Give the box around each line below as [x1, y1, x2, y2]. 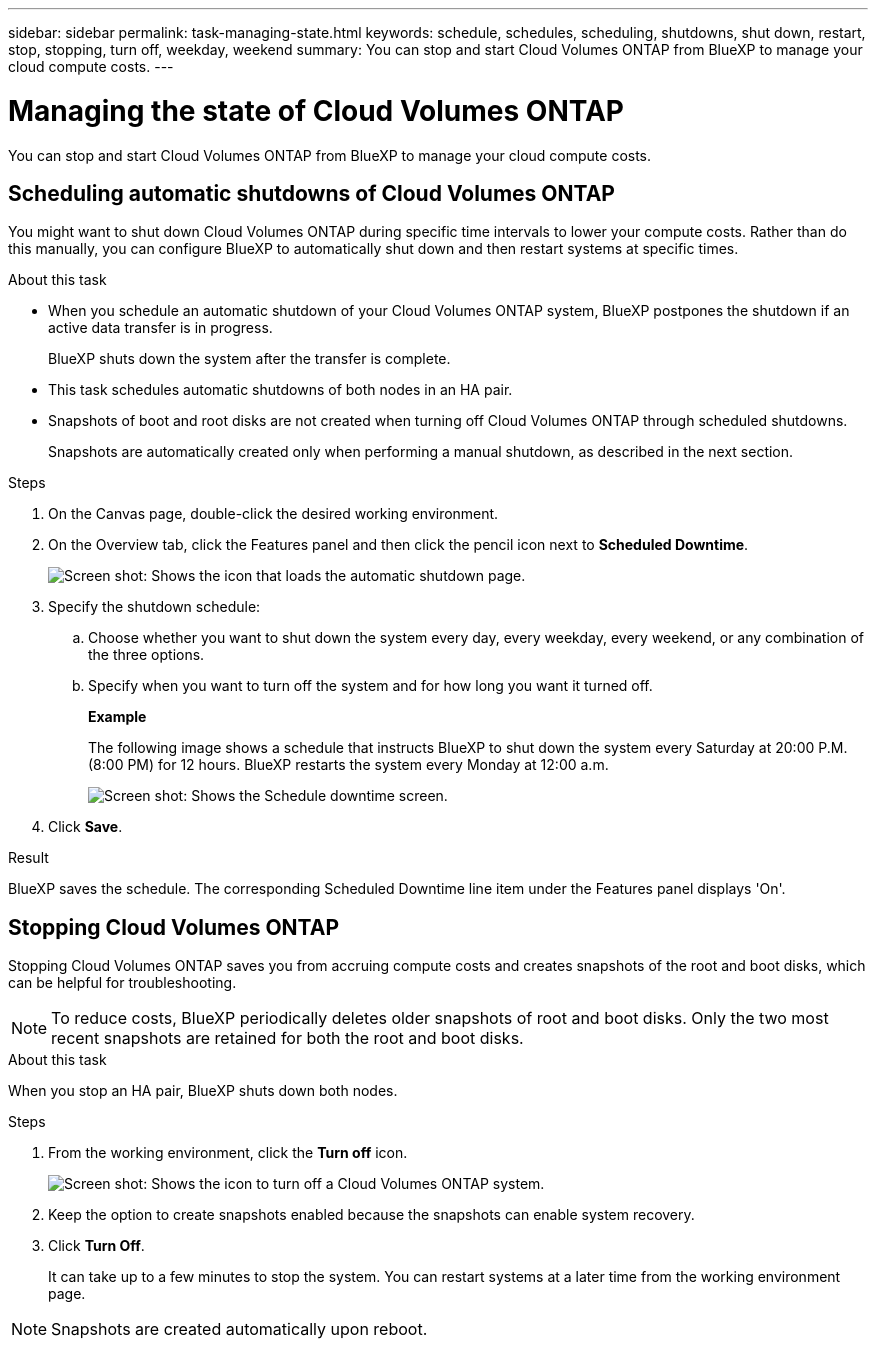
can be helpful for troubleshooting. [8, 974, 237, 992]
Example [88, 708, 147, 726]
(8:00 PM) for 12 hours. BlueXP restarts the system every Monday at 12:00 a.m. [88, 756, 609, 774]
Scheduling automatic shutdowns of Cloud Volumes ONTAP [8, 180, 615, 206]
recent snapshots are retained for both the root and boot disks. [51, 1028, 524, 1049]
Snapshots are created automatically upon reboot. [51, 1319, 428, 1340]
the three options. [88, 646, 205, 664]
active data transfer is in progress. [48, 319, 273, 337]
